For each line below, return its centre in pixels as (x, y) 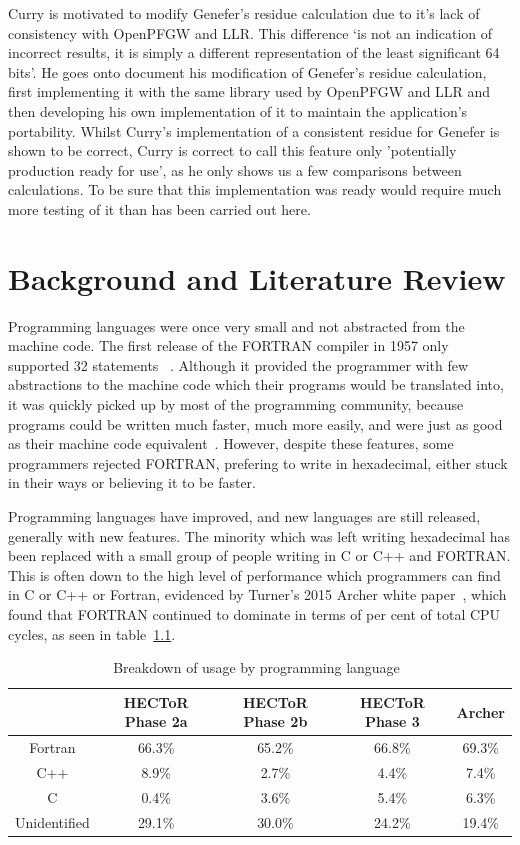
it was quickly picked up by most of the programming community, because (236, 404)
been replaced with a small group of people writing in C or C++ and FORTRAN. (259, 555)
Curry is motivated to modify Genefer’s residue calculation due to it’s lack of (244, 13)
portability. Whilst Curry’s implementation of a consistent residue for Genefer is (254, 130)
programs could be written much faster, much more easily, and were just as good (255, 423)
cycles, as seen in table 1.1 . (92, 633)
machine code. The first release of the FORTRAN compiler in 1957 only (228, 345)
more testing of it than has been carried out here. (159, 208)
